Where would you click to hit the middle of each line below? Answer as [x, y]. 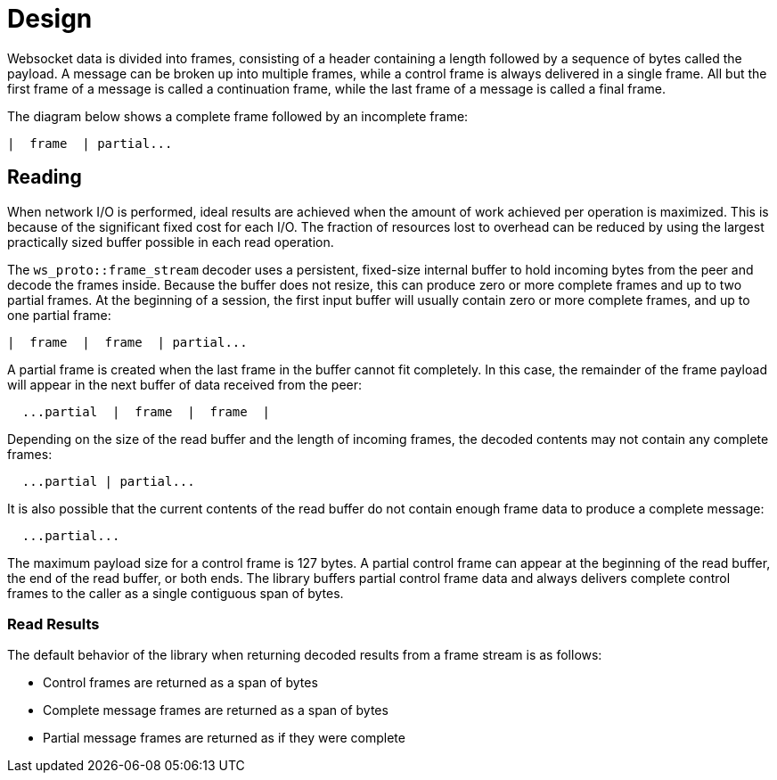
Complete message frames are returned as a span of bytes [216, 710]
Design [50, 19]
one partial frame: [59, 315]
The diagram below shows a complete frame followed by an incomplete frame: [238, 116]
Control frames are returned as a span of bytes [180, 683]
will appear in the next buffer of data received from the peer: [185, 384]
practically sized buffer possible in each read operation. [171, 242]
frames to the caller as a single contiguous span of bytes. [176, 593]
